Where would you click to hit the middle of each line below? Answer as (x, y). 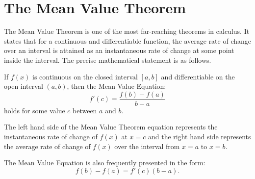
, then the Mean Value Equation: (116, 86)
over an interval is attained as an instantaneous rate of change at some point (119, 50)
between (85, 110)
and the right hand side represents (199, 136)
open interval (24, 86)
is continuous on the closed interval (85, 76)
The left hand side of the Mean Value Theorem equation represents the (111, 127)
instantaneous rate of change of (51, 136)
